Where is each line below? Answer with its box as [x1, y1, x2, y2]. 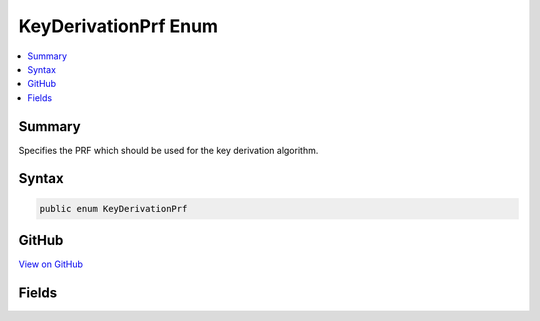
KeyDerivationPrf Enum [18, 15, 219, 37]
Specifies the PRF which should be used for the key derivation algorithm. [18, 144, 319, 156]
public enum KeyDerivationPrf [39, 203, 188, 214]
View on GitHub [18, 258, 84, 270]
